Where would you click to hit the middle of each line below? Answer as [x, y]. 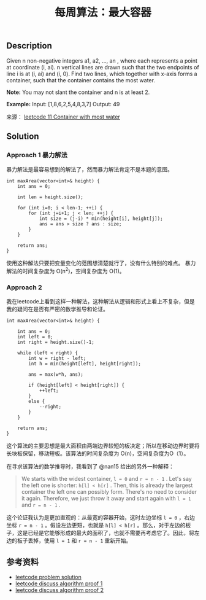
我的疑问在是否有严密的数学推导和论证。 [57, 309]
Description [29, 46]
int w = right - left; [57, 359]
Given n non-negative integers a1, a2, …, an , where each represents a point [102, 60]
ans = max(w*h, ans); [56, 375]
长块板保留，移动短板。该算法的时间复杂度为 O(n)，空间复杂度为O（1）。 [98, 454]
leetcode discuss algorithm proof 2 [59, 590]
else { [37, 402]
